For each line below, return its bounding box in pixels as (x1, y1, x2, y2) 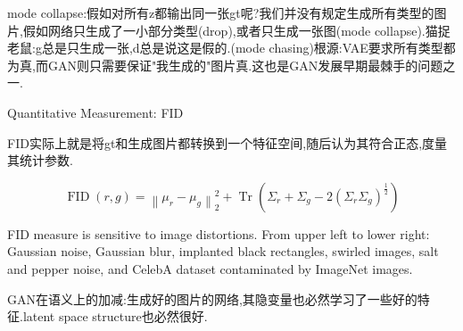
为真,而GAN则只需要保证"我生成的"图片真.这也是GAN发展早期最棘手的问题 (7, 55, 443, 74)
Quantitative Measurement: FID (7, 103, 184, 121)
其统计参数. (7, 151, 73, 170)
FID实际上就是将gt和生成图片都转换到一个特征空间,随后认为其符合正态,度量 (7, 133, 448, 152)
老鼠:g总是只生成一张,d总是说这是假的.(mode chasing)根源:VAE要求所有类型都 (7, 38, 456, 57)
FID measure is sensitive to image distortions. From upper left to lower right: (7, 224, 430, 243)
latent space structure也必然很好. (22, 307, 208, 326)
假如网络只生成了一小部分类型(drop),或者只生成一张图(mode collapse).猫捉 (22, 21, 451, 39)
